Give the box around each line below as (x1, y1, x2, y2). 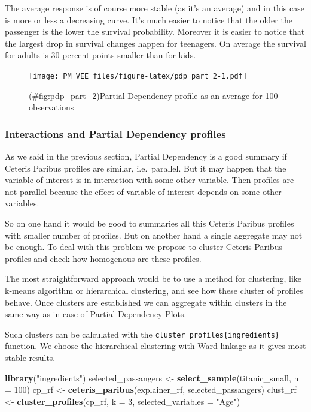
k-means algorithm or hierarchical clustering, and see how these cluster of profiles (5, 284, 303, 296)
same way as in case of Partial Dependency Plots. (5, 308, 187, 320)
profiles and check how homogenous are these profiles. (5, 252, 202, 264)
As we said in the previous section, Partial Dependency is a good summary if (5, 150, 287, 163)
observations (29, 101, 74, 113)
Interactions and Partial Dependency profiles (5, 126, 226, 141)
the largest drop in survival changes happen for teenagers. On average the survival (5, 37, 306, 49)
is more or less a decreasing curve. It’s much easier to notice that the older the (5, 13, 292, 26)
